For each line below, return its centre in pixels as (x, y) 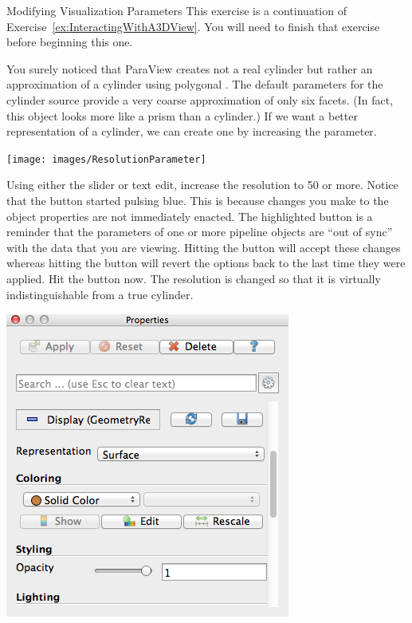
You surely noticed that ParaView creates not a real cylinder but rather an (190, 68)
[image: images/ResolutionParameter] (106, 159)
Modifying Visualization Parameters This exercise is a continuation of (177, 10)
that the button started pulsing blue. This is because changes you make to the (198, 200)
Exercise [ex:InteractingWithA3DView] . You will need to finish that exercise (193, 26)
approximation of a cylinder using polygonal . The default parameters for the (195, 84)
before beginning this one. (70, 42)
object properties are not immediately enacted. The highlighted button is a (190, 216)
